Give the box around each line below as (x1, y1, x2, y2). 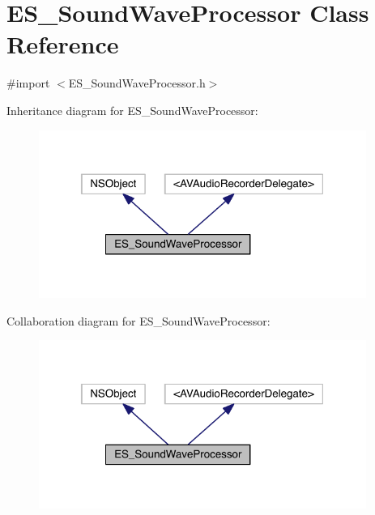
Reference (6, 28, 119, 61)
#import (6, 74, 50, 92)
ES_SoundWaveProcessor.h (68, 74, 206, 92)
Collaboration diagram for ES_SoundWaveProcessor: (6, 312, 271, 329)
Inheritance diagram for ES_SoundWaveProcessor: (6, 101, 258, 118)
